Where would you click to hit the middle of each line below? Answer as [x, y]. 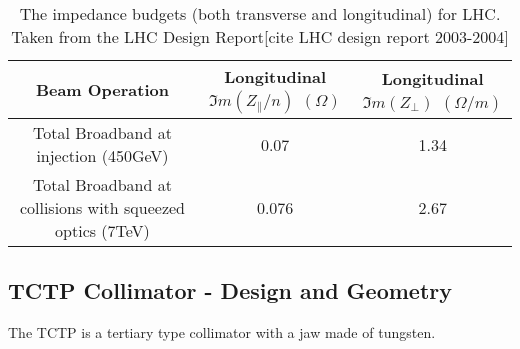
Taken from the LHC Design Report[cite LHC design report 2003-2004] [260, 36]
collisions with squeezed [102, 207]
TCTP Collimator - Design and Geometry [230, 290]
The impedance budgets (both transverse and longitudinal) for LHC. [260, 13]
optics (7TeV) [102, 230]
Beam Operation [102, 89]
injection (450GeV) [102, 155]
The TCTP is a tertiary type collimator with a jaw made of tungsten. [222, 332]
